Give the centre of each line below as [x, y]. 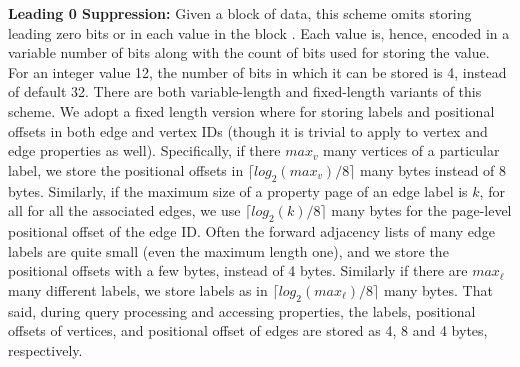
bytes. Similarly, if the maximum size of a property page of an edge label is [238, 190]
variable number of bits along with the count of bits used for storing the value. [249, 52]
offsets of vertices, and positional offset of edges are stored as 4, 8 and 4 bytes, [248, 330]
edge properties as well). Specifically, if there [144, 150]
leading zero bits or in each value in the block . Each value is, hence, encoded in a [259, 32]
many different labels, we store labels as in [138, 289]
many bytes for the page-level [421, 210]
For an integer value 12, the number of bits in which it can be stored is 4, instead [257, 71]
